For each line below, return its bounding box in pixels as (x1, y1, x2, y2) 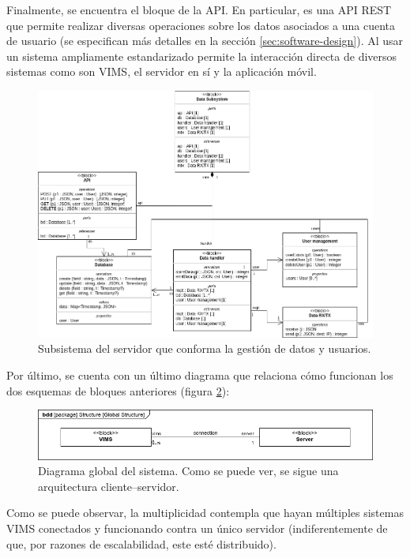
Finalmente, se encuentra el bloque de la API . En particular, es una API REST (6, 2, 392, 17)
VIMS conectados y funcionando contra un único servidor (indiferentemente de (6, 519, 388, 536)
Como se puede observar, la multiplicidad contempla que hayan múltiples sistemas (6, 504, 404, 521)
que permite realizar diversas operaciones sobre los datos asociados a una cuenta (6, 17, 395, 33)
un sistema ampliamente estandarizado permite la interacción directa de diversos (6, 47, 397, 64)
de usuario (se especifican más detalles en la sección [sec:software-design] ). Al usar (6, 32, 404, 49)
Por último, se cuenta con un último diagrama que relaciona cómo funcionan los (6, 366, 393, 383)
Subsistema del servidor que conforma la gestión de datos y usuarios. (38, 340, 371, 357)
